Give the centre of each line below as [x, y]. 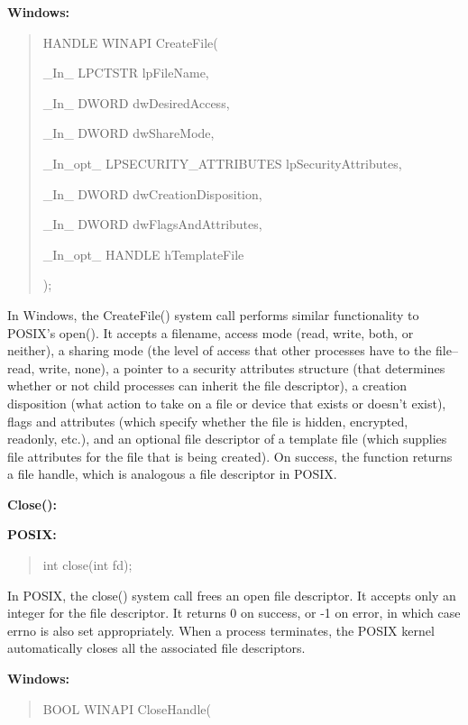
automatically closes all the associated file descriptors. [156, 648]
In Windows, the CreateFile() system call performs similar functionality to [213, 314]
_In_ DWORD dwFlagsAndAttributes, [152, 224]
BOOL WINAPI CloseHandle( [127, 708]
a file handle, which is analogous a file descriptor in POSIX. [172, 474]
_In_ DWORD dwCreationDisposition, [152, 193]
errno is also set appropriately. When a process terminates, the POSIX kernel [221, 630]
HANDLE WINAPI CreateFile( [130, 42]
